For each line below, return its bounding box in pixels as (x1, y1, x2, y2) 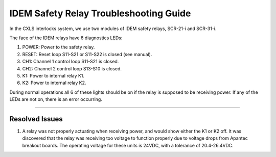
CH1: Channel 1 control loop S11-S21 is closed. (22, 59, 119, 65)
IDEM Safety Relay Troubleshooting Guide (9, 8, 191, 19)
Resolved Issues (9, 115, 63, 123)
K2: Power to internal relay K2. (22, 80, 86, 86)
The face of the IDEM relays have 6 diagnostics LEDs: (9, 35, 123, 41)
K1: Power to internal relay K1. (22, 72, 84, 78)
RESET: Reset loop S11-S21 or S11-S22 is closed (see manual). (22, 51, 152, 57)
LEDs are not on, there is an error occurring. (9, 96, 102, 102)
